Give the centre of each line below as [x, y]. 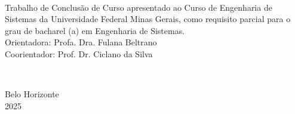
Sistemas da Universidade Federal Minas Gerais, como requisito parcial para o [148, 19]
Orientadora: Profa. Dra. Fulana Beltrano [81, 42]
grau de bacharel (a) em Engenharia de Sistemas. [95, 30]
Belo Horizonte [32, 94]
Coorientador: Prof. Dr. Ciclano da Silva [79, 53]
